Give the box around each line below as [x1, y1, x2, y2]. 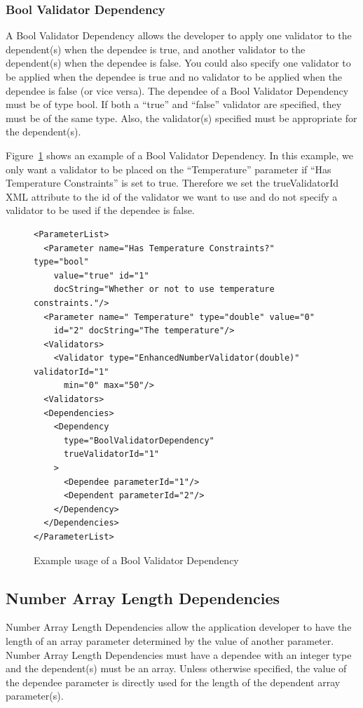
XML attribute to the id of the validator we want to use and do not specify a [6, 189, 338, 203]
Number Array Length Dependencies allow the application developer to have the [6, 620, 352, 634]
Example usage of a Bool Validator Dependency [34, 552, 239, 567]
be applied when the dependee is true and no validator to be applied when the [6, 69, 343, 84]
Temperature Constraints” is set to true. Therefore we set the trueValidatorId [6, 175, 339, 190]
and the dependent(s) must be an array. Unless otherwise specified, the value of [6, 661, 347, 676]
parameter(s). [6, 688, 64, 703]
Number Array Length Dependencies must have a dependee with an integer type [6, 647, 352, 662]
